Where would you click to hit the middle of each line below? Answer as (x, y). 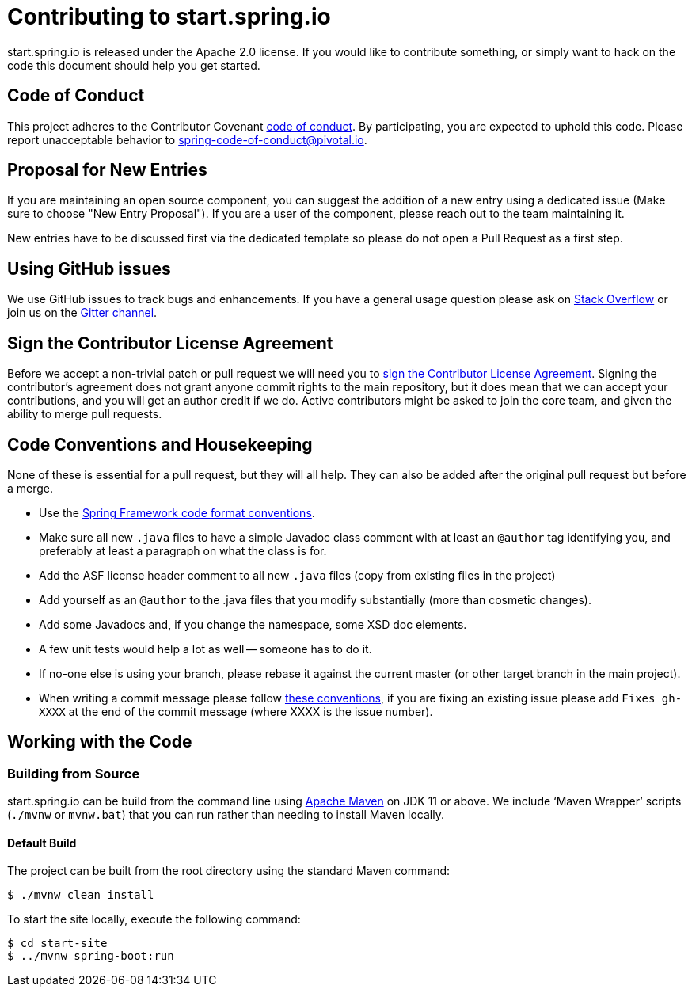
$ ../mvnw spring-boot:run (91, 956)
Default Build (42, 843)
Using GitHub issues (89, 268)
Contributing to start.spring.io (169, 17)
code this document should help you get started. (134, 65)
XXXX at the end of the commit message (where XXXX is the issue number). (236, 711)
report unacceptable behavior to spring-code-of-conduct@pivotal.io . (187, 139)
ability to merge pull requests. (85, 414)
